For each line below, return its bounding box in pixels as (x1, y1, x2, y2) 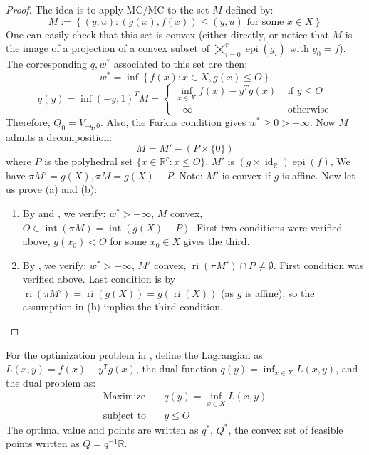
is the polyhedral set (44, 154, 133, 169)
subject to (103, 410, 147, 421)
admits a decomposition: (6, 129, 113, 144)
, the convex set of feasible (228, 422, 343, 436)
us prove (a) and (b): (6, 182, 98, 197)
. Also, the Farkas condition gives (100, 114, 246, 129)
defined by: (225, 2, 274, 16)
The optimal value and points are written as (6, 422, 199, 436)
